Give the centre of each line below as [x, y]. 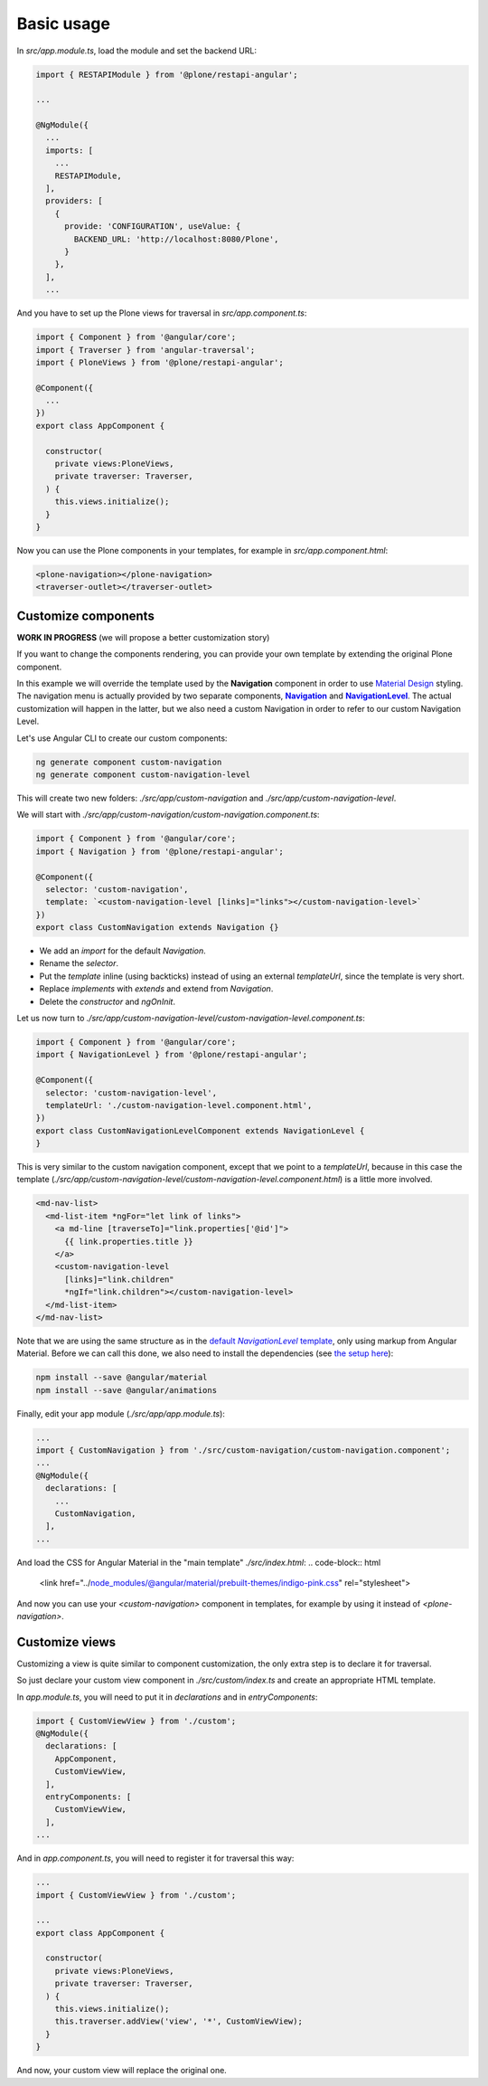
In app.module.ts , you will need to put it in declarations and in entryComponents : [167, 1697]
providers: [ [74, 201]
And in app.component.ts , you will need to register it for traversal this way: [155, 1858]
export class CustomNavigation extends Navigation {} [157, 928]
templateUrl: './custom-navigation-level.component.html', [179, 1105]
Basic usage [63, 24]
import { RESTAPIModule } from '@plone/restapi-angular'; [167, 74]
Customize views [66, 1642]
